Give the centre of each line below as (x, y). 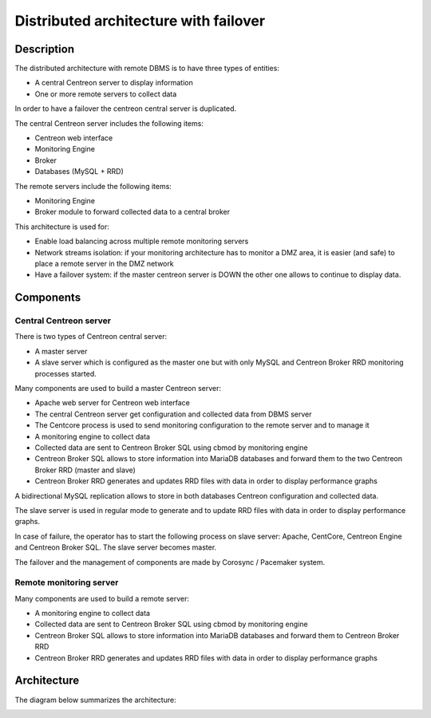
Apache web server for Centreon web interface (113, 403)
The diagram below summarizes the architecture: (95, 700)
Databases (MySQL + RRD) (79, 172)
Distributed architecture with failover (140, 21)
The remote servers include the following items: (93, 186)
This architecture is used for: (62, 227)
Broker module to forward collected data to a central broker (132, 212)
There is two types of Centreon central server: (91, 337)
